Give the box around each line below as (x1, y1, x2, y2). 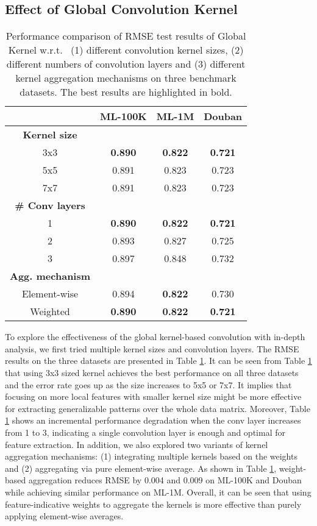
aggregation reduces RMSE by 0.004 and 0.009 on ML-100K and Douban (28, 474, 302, 486)
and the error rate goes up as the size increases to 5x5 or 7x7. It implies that (5, 378, 292, 391)
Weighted (30, 304, 70, 319)
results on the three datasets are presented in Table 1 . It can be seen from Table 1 (5, 354, 312, 367)
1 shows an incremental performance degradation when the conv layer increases (5, 414, 301, 427)
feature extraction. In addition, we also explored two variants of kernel (5, 438, 268, 450)
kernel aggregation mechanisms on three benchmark (15, 71, 237, 85)
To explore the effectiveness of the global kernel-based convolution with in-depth (5, 330, 305, 343)
